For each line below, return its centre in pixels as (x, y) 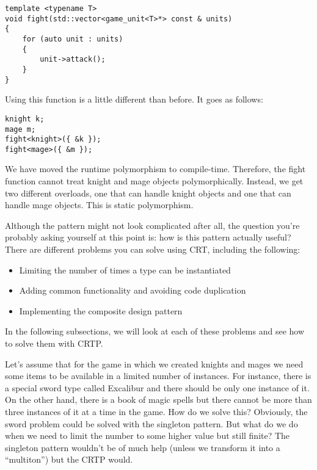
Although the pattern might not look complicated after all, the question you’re (152, 225)
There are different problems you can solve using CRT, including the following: (153, 249)
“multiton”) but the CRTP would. (69, 459)
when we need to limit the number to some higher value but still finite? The (148, 436)
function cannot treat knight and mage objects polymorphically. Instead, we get (154, 181)
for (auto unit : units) (73, 39)
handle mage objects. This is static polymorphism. (99, 205)
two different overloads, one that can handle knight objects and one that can (148, 193)
